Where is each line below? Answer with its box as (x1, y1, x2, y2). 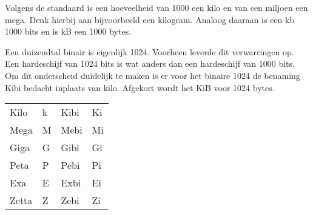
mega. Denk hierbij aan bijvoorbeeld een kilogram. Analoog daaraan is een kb (5, 13, 295, 26)
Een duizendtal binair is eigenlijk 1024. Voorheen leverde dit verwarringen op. (5, 45, 294, 58)
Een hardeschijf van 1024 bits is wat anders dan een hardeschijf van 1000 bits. (5, 57, 295, 70)
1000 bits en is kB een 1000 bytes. (5, 25, 132, 38)
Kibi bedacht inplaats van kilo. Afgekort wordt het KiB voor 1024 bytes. (5, 81, 275, 94)
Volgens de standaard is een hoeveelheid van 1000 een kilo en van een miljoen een (5, 1, 308, 13)
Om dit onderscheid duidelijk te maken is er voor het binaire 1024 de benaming (5, 69, 300, 81)
